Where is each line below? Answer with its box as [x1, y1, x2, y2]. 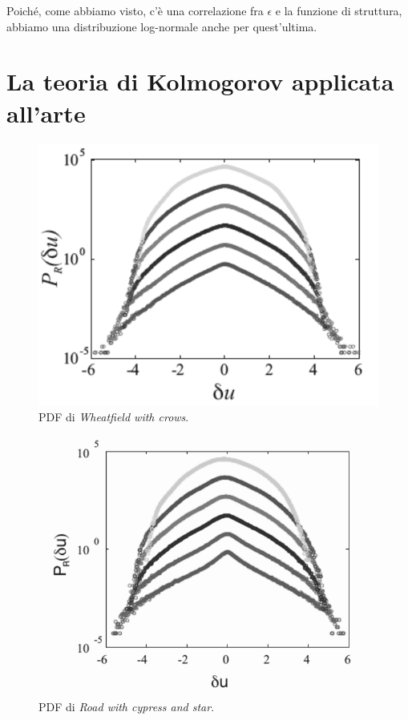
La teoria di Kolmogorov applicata [6, 65, 394, 98]
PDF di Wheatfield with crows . [38, 408, 189, 425]
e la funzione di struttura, [275, 2, 402, 18]
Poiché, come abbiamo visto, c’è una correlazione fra [6, 2, 264, 18]
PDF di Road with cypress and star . [38, 698, 215, 714]
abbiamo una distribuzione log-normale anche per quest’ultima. [6, 18, 317, 34]
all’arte [6, 96, 86, 129]
